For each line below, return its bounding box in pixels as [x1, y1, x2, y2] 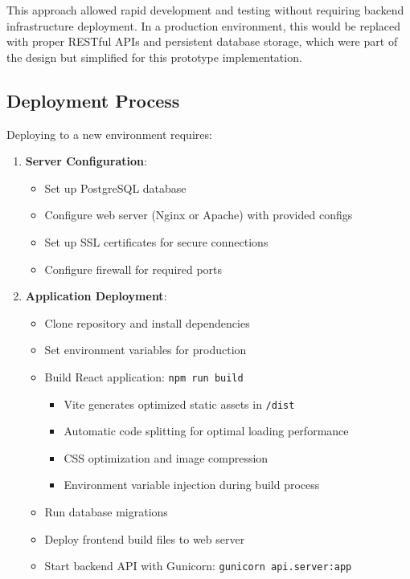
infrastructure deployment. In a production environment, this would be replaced [6, 17, 401, 34]
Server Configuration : [25, 153, 147, 169]
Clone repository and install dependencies [44, 314, 250, 331]
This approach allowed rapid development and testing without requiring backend [6, 2, 404, 18]
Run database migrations [44, 504, 168, 520]
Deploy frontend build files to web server [44, 530, 245, 547]
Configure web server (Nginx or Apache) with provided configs [44, 206, 353, 223]
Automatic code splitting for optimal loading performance [64, 422, 349, 439]
